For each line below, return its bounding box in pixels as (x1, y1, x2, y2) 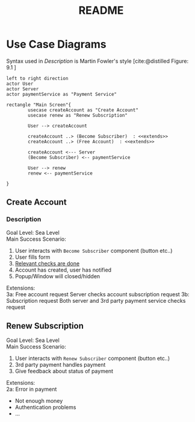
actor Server (6, 85, 39, 92)
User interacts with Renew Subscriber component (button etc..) (14, 355, 170, 362)
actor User (6, 81, 34, 87)
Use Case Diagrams (6, 37, 107, 51)
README (78, 4, 124, 17)
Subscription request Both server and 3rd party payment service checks (6, 297, 186, 304)
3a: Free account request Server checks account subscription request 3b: (6, 290, 190, 298)
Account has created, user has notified (14, 266, 112, 273)
